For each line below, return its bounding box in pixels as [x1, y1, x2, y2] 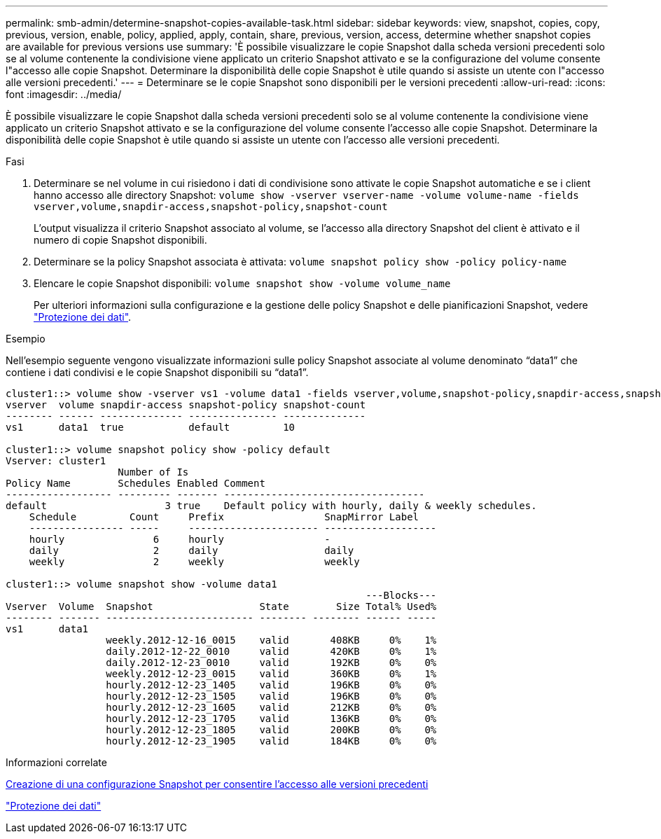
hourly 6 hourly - [29, 534, 330, 545]
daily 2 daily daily [29, 545, 354, 556]
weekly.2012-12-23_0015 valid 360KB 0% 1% [106, 668, 437, 679]
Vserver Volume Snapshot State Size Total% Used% [6, 601, 437, 612]
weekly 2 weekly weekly [29, 556, 360, 567]
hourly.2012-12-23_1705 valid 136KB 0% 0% [106, 713, 437, 724]
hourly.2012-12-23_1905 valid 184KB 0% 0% [106, 735, 437, 747]
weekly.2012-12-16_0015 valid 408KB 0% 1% [106, 635, 437, 646]
